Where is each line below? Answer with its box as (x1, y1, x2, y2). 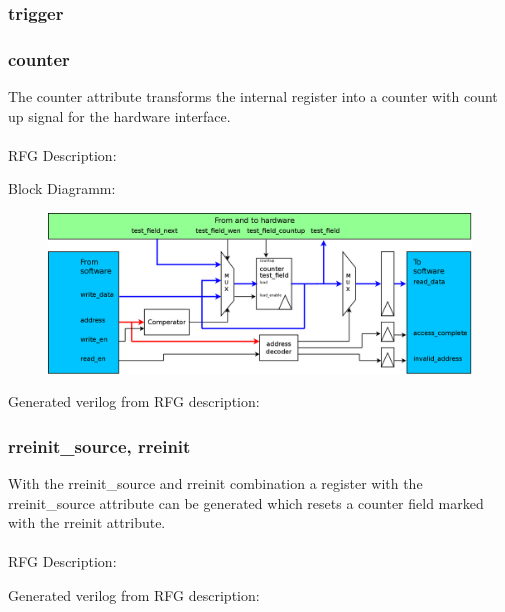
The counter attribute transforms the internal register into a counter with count (8, 86, 498, 107)
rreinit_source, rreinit (8, 433, 191, 458)
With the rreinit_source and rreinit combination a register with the (8, 473, 423, 494)
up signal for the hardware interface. (8, 105, 231, 126)
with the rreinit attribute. (8, 512, 166, 533)
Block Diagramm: (8, 178, 116, 199)
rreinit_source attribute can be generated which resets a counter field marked (8, 492, 484, 513)
